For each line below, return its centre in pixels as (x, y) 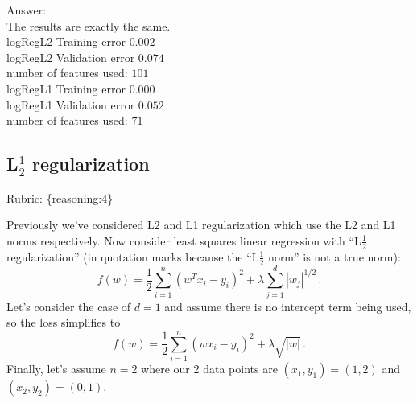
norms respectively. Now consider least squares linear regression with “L (184, 240)
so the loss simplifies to (64, 322)
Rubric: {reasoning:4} (60, 197)
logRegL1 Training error (66, 88)
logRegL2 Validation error (71, 57)
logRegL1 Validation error (71, 104)
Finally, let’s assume (56, 369)
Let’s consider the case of (69, 306)
